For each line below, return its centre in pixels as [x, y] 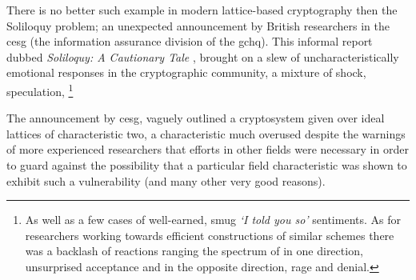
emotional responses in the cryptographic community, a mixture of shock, [186, 72]
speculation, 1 [40, 90]
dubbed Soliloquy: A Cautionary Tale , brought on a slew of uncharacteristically [203, 56]
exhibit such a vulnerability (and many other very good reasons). [166, 180]
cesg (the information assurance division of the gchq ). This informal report [190, 41]
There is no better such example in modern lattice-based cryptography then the [202, 10]
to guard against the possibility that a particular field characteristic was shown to [207, 165]
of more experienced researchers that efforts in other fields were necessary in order [208, 149]
